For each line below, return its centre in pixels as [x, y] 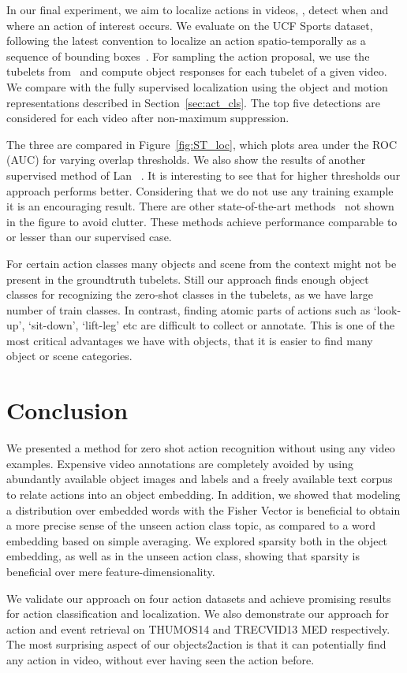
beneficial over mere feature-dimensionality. [111, 571]
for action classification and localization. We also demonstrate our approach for [198, 614]
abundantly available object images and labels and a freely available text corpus [200, 479]
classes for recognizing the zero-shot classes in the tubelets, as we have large [190, 294]
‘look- [387, 309]
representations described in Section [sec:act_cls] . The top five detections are [193, 102]
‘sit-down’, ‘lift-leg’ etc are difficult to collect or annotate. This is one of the [212, 325]
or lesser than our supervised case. [89, 237]
